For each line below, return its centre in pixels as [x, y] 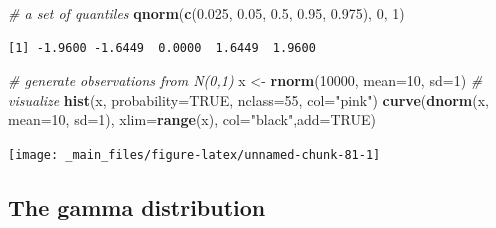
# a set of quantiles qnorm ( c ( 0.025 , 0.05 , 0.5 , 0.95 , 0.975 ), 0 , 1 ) [206, 13]
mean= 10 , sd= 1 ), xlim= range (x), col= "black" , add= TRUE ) [192, 119]
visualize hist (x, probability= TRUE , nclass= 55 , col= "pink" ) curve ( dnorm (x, [248, 99]
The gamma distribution [137, 207]
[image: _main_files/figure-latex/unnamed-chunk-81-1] [194, 154]
